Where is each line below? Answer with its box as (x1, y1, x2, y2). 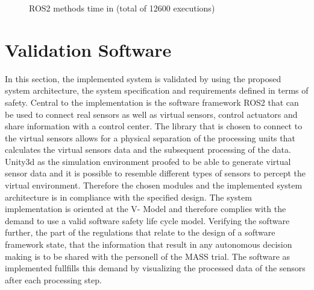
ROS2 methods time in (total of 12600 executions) (29, 2, 215, 14)
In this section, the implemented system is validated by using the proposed (5, 72, 281, 85)
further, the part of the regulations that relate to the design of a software (5, 226, 275, 239)
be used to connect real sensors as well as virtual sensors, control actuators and (5, 108, 298, 120)
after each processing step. (5, 273, 102, 286)
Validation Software (5, 37, 172, 62)
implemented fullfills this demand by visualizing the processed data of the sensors (5, 262, 306, 274)
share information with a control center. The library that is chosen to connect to (5, 120, 303, 132)
